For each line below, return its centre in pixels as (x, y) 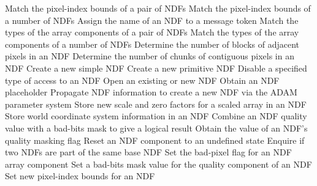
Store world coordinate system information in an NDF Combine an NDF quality (156, 116)
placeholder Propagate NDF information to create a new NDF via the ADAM (151, 92)
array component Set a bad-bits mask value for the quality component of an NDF (158, 164)
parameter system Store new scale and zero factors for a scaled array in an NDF (156, 104)
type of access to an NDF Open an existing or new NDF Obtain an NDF (142, 80)
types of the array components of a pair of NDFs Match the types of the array (152, 32)
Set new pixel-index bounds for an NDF (80, 176)
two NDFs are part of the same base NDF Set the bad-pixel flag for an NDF (148, 152)
